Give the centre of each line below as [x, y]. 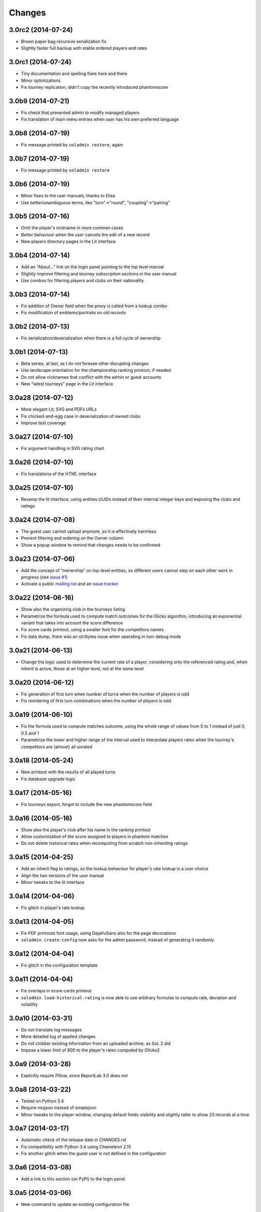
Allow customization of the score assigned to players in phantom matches [95, 837]
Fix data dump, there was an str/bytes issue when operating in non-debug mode [101, 636]
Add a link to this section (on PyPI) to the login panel [73, 1179]
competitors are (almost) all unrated [57, 747]
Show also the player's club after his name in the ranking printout [86, 829]
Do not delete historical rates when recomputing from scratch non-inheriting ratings [104, 843]
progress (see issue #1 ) [44, 577]
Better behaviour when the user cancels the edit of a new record [85, 235]
